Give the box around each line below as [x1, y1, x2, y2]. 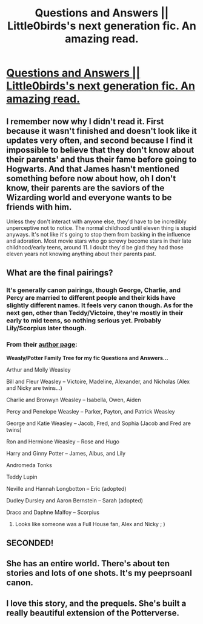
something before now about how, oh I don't [6, 173, 176, 184]
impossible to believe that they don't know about [6, 145, 195, 155]
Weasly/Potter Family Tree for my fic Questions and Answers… [6, 354, 168, 361]
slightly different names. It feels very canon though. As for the [6, 301, 193, 310]
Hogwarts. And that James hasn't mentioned [6, 164, 180, 174]
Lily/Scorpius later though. [6, 324, 87, 333]
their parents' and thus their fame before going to [6, 154, 197, 164]
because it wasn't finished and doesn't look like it [6, 125, 197, 136]
